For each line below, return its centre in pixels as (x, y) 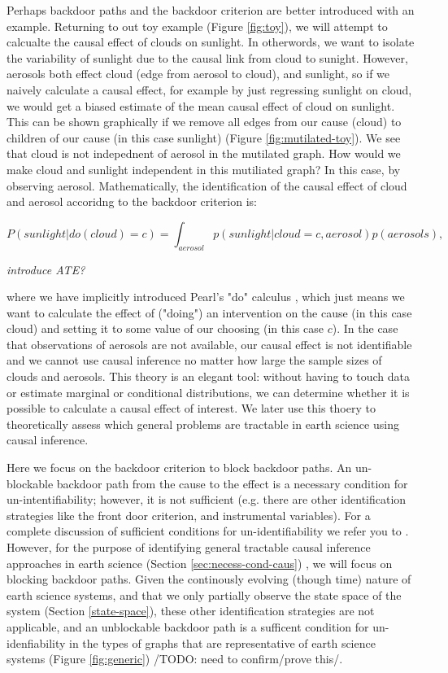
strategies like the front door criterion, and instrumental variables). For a (189, 515)
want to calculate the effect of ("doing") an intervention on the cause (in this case (209, 312)
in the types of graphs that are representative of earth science (222, 642)
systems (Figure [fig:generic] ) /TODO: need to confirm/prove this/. (175, 659)
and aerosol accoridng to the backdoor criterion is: (132, 201)
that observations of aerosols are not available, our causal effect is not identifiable (209, 344)
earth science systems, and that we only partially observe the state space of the (204, 594)
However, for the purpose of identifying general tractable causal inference (189, 547)
